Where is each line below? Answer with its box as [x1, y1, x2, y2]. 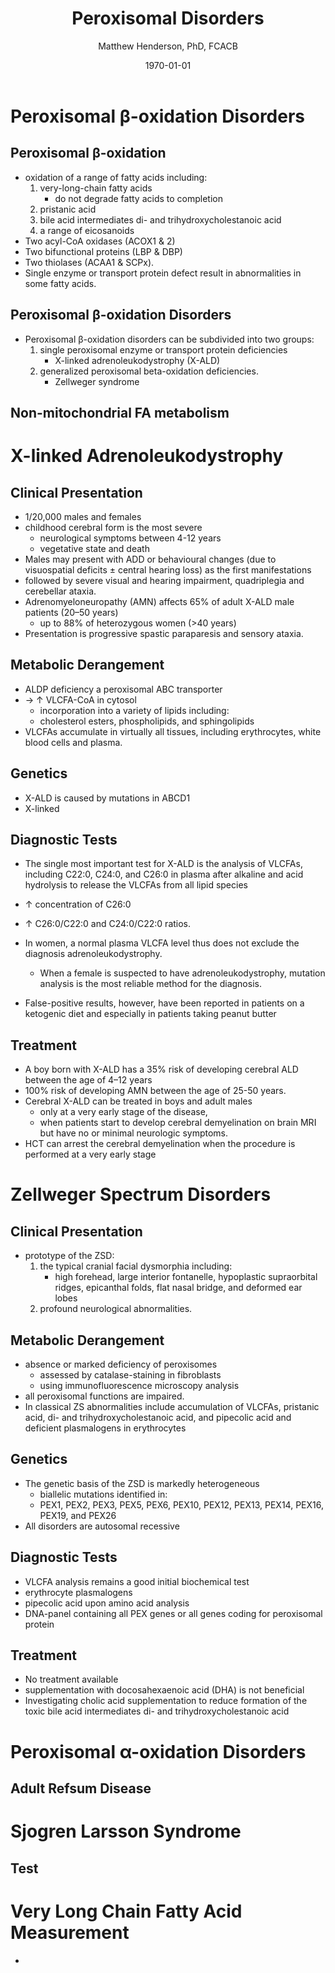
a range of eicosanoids [39, 224, 135, 236]
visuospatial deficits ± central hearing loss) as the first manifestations [24, 563, 312, 576]
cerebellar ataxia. [24, 585, 97, 597]
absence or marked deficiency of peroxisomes [24, 1358, 218, 1371]
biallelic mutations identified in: [39, 1488, 168, 1500]
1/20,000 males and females [24, 510, 142, 522]
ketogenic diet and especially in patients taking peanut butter [24, 1008, 277, 1020]
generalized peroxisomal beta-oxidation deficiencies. [39, 365, 259, 377]
